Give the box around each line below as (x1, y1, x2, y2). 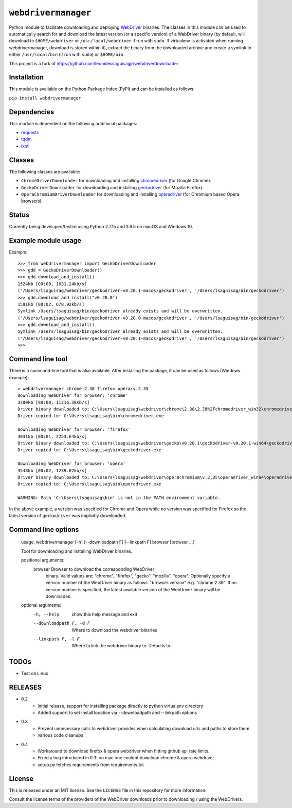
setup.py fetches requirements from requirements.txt (37, 762, 144, 768)
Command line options (9, 525, 79, 534)
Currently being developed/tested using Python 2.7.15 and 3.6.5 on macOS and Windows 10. (9, 224, 193, 230)
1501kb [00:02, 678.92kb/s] (18, 301, 85, 307)
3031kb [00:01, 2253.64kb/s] (18, 434, 87, 439)
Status (9, 211, 30, 219)
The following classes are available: (9, 169, 80, 174)
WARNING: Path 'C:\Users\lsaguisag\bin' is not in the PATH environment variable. (18, 495, 220, 500)
